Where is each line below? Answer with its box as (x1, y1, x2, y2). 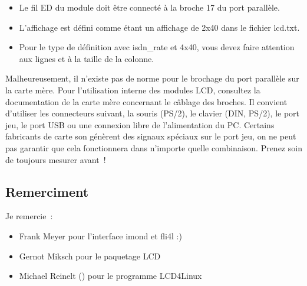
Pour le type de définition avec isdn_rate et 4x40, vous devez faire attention (19, 41, 295, 53)
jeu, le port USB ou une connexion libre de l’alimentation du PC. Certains (5, 118, 275, 131)
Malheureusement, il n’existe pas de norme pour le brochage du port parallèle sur (5, 72, 299, 84)
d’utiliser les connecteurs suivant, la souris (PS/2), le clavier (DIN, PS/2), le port (5, 107, 300, 119)
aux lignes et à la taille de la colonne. (19, 52, 154, 64)
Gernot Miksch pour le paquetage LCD (19, 249, 161, 262)
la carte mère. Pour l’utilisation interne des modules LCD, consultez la (5, 83, 260, 96)
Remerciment (5, 182, 89, 200)
